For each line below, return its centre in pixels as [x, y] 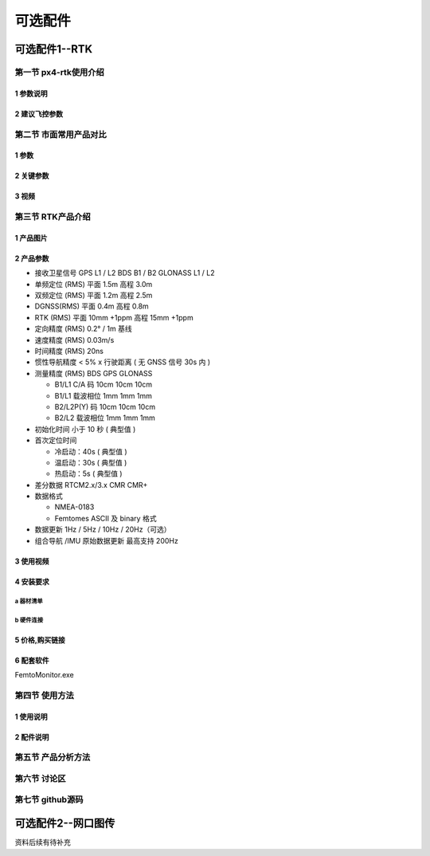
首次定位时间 [56, 440]
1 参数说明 [31, 93]
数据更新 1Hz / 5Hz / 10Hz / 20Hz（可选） [103, 529]
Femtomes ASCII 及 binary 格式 [106, 518]
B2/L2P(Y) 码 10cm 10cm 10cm [105, 406]
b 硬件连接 [29, 620]
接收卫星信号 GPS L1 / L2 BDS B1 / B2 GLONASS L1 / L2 [125, 273]
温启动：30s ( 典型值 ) [91, 462]
